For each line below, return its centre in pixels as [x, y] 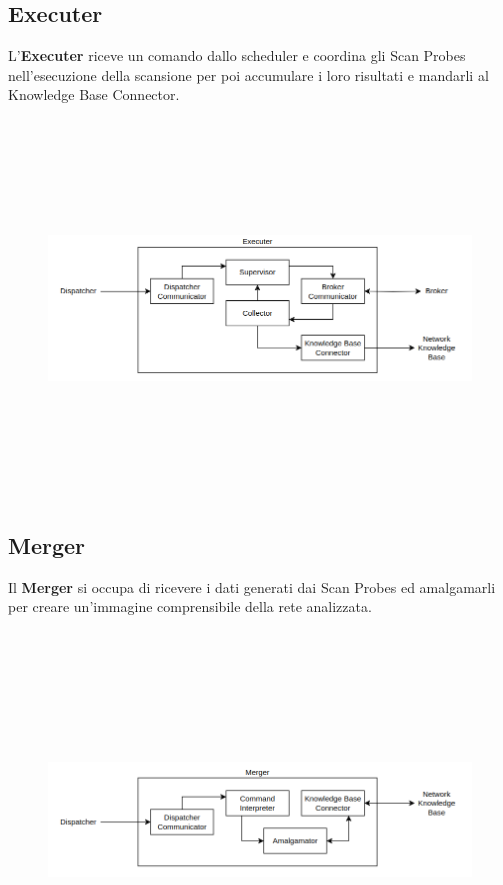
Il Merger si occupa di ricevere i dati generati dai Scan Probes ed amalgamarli [252, 586]
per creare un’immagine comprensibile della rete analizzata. [190, 606]
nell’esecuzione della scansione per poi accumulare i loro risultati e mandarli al [248, 74]
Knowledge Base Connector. [94, 94]
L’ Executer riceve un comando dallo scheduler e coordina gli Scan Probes [237, 55]
